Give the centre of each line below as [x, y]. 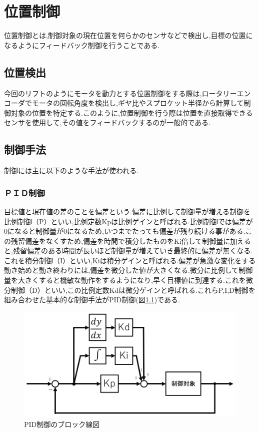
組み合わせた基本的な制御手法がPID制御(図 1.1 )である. [92, 300]
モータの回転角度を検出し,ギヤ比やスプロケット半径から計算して [138, 103]
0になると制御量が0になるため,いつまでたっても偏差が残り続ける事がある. [125, 231]
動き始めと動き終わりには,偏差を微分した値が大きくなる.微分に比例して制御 [128, 270]
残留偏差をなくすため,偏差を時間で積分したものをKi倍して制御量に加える [131, 241]
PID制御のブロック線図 [62, 424]
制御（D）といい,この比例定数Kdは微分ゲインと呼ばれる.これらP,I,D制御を [133, 290]
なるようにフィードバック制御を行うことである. [82, 45]
